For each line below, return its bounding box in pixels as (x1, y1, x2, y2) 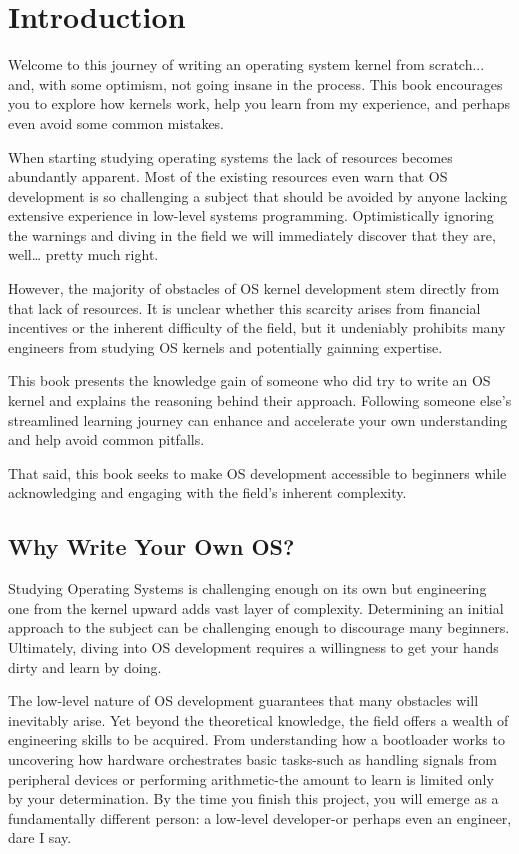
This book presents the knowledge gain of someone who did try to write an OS (8, 370, 491, 391)
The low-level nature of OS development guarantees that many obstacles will (8, 690, 479, 711)
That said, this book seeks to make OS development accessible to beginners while (8, 462, 507, 483)
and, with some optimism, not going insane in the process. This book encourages (8, 73, 503, 94)
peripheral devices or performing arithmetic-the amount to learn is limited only (8, 768, 494, 789)
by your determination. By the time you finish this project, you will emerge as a (8, 788, 499, 809)
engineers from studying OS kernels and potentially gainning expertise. (8, 336, 443, 357)
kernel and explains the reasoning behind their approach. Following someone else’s (8, 390, 512, 411)
